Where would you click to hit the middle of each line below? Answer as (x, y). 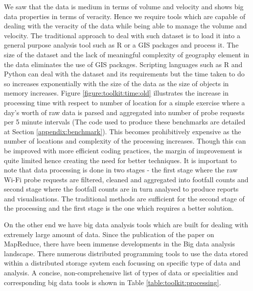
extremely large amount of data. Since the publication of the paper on (109, 234)
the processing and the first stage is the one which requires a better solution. (119, 208)
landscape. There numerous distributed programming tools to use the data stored (126, 253)
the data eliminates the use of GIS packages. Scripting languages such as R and (123, 64)
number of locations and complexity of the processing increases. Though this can (125, 141)
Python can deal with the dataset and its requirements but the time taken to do (124, 74)
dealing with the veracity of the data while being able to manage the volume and (126, 26)
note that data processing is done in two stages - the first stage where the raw (121, 170)
